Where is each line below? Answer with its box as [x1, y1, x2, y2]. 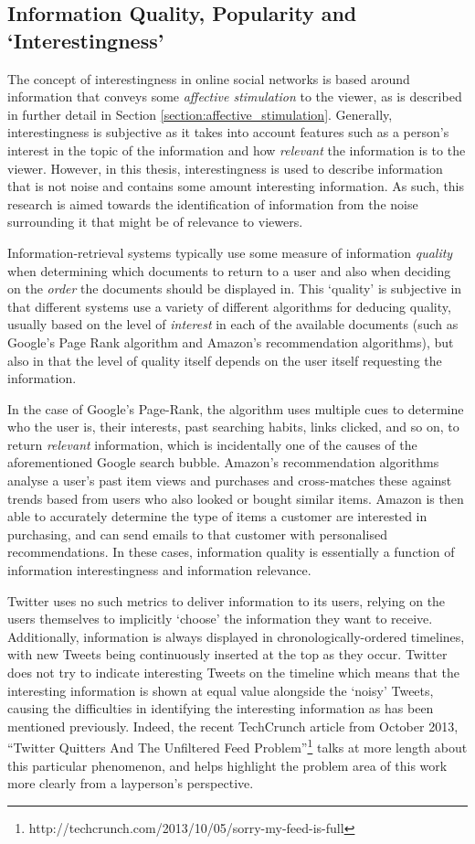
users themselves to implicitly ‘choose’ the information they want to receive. [7, 609, 433, 628]
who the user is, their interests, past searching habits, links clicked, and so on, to [7, 417, 459, 436]
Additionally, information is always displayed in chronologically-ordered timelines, [7, 626, 465, 646]
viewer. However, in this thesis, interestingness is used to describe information [7, 158, 443, 177]
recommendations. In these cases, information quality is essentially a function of [7, 542, 455, 561]
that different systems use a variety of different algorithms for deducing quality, [7, 296, 451, 315]
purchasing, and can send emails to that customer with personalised [7, 524, 387, 543]
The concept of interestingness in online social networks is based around [7, 69, 410, 88]
